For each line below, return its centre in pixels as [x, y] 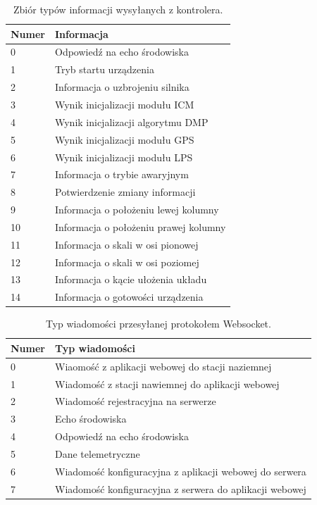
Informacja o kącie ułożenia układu [131, 279]
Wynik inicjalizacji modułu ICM [124, 104]
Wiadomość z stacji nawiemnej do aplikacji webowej [167, 384]
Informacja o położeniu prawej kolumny [140, 226]
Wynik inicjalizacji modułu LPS [124, 157]
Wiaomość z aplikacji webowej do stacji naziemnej [163, 366]
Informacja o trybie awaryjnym [122, 174]
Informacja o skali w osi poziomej [127, 262]
